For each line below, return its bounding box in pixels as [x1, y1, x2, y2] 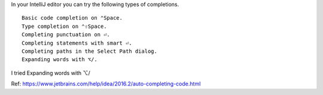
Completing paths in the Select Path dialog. [22, 47, 158, 55]
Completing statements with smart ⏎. [22, 39, 133, 46]
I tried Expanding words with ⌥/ [11, 69, 90, 77]
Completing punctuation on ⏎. [22, 31, 111, 38]
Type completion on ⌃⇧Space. [22, 23, 107, 30]
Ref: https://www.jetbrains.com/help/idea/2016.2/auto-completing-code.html [11, 80, 201, 87]
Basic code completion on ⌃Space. [22, 15, 123, 21]
